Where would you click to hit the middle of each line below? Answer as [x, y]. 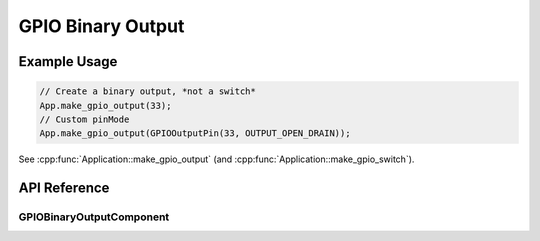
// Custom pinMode [84, 119]
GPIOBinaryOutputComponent [94, 217]
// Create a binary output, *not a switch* [148, 91]
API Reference [64, 188]
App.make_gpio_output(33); [105, 105]
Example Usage [68, 61]
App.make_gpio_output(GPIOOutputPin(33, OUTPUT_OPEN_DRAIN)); [195, 133]
